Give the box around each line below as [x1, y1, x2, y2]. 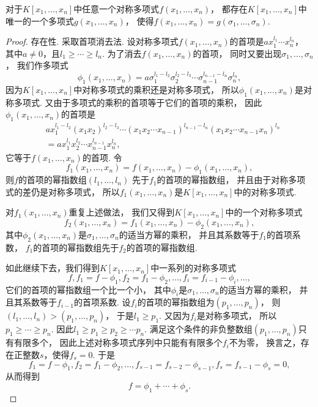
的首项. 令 [82, 151, 122, 163]
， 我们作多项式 [6, 59, 68, 72]
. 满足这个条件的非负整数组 [144, 323, 253, 335]
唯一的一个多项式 [6, 14, 74, 27]
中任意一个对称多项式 [73, 2, 160, 15]
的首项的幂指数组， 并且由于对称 [157, 173, 289, 186]
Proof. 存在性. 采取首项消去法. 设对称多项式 [6, 35, 179, 48]
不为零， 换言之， [229, 336, 301, 349]
